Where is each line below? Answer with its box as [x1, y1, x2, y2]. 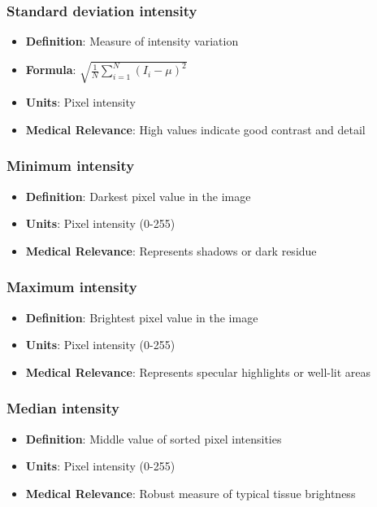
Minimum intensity [6, 155, 135, 176]
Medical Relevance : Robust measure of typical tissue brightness [25, 484, 356, 501]
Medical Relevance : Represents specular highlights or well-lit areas [25, 363, 371, 380]
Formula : [25, 61, 76, 78]
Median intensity [6, 398, 119, 418]
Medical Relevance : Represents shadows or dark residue [25, 242, 317, 259]
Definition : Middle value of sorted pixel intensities [25, 430, 282, 447]
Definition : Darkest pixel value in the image [25, 187, 251, 204]
